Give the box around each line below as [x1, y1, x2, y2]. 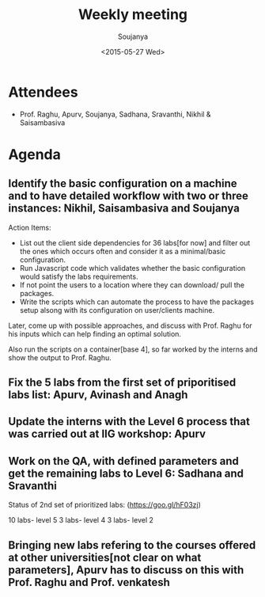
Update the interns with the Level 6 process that [8, 415, 251, 428]
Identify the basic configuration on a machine [8, 177, 237, 191]
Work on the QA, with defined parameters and [8, 454, 239, 468]
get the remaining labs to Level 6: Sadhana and [8, 466, 244, 480]
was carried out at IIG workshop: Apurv [8, 428, 206, 441]
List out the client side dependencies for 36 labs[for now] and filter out [19, 238, 251, 247]
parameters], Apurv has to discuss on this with [8, 563, 244, 576]
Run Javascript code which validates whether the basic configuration [19, 263, 246, 272]
